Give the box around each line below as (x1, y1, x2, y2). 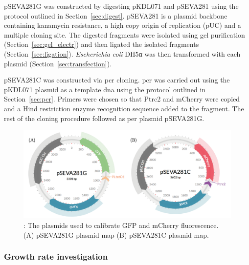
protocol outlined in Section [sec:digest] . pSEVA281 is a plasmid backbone (4, 10, 227, 20)
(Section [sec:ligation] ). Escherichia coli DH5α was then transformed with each (4, 48, 241, 59)
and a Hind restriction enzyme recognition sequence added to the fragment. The (4, 103, 244, 113)
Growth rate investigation (4, 250, 108, 263)
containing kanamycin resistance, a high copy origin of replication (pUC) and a (4, 20, 241, 30)
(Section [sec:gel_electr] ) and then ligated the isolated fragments (4, 39, 199, 49)
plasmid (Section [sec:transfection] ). (4, 58, 112, 68)
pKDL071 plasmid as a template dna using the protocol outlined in (4, 84, 206, 94)
